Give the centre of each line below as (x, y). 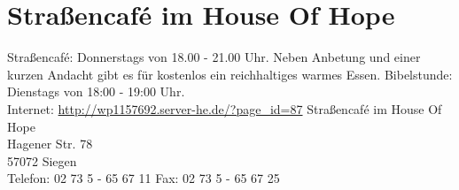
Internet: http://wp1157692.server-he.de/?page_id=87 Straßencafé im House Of (225, 108)
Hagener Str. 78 (50, 144)
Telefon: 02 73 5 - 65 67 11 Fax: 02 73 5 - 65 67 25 (144, 178)
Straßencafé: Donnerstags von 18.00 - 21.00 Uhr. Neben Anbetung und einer (214, 57)
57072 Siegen (42, 160)
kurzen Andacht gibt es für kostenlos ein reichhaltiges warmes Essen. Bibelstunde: (230, 74)
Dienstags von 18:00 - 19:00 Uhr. (96, 91)
